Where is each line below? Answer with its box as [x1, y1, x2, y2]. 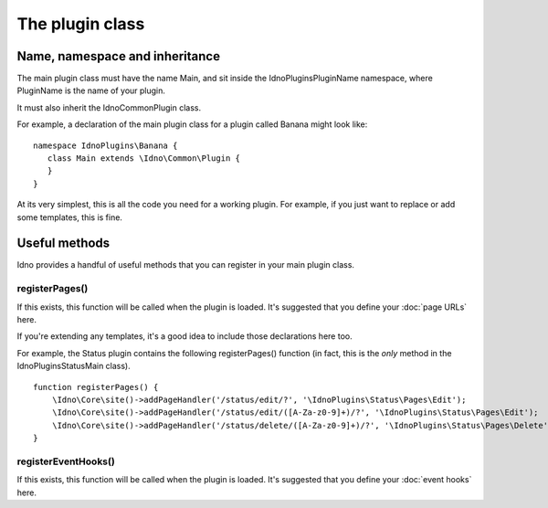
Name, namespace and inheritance [16, 48, 221, 64]
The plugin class [16, 14, 145, 34]
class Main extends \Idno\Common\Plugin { [47, 153, 241, 164]
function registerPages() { [33, 382, 159, 392]
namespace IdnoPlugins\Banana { [33, 140, 178, 151]
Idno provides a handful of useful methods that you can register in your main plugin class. [16, 259, 355, 270]
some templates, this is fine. [16, 211, 123, 223]
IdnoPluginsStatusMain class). [16, 361, 132, 372]
